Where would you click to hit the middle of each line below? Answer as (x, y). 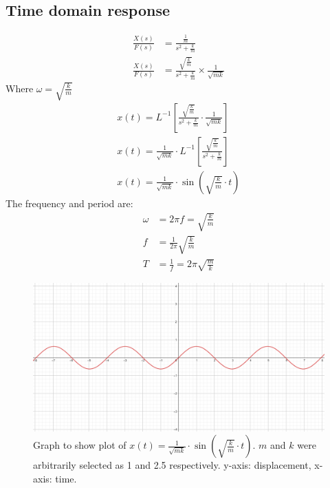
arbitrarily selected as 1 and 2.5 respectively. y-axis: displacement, (172, 465)
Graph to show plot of (80, 445)
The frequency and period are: (69, 203)
